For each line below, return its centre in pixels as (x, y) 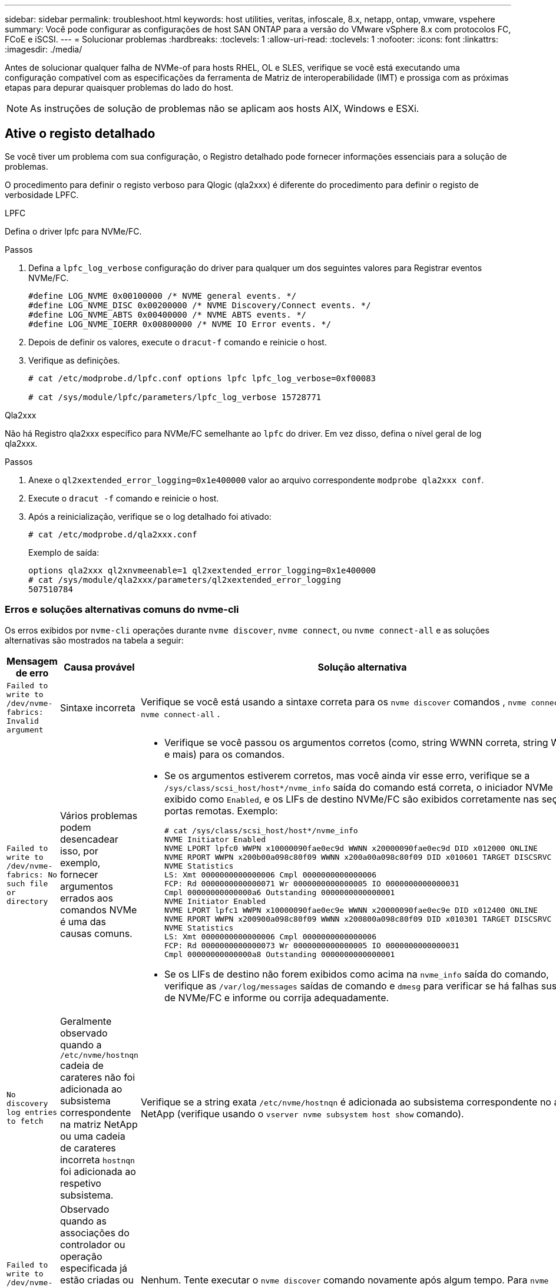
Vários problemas (99, 816)
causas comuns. (96, 934)
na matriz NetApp (99, 1124)
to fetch (25, 1121)
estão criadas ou (97, 1280)
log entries (32, 1113)
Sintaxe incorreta (97, 707)
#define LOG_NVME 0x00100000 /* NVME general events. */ (163, 296)
